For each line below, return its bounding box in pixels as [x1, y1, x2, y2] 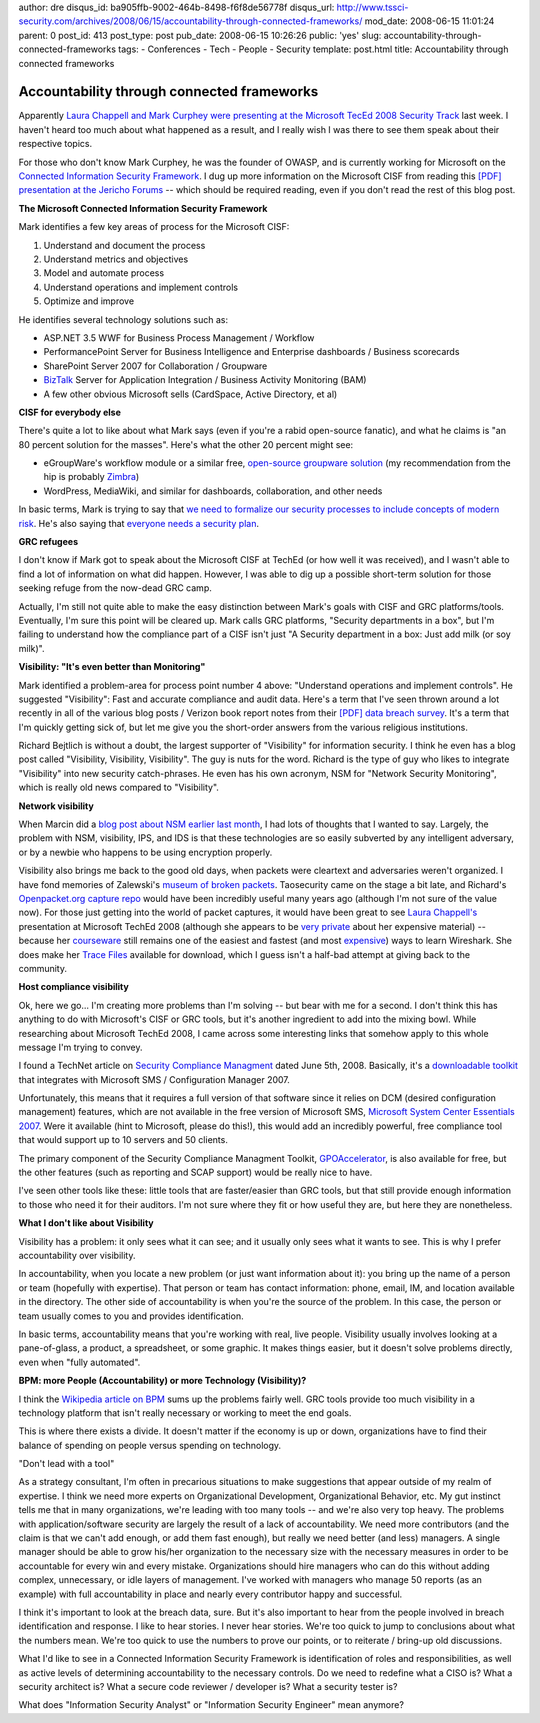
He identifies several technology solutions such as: [18, 313, 229, 325]
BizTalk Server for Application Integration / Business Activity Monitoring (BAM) [43, 374, 367, 386]
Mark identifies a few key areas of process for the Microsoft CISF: [18, 221, 290, 233]
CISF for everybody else [18, 406, 122, 418]
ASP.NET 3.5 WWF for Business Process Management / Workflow [43, 331, 315, 344]
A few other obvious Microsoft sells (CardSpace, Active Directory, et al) [43, 388, 338, 400]
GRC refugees [18, 536, 79, 548]
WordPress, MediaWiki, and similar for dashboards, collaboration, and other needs [43, 485, 383, 497]
